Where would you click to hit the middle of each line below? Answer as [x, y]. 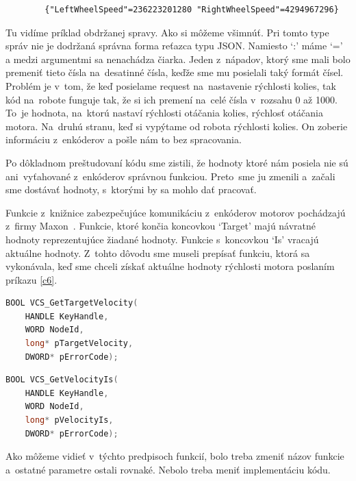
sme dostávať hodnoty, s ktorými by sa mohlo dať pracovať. [131, 189]
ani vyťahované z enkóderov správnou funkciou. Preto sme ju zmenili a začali [170, 176]
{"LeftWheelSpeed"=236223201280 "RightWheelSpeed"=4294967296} [192, 10]
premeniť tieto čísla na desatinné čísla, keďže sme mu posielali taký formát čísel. [175, 72]
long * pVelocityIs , [69, 420]
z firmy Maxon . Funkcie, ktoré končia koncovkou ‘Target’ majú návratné [161, 226]
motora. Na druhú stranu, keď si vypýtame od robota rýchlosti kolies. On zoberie [177, 126]
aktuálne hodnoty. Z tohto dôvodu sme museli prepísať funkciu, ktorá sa [158, 252]
